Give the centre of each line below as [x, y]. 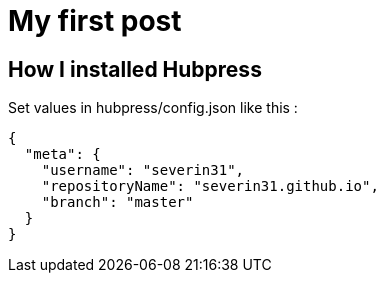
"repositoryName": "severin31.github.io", [210, 186]
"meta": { [62, 154]
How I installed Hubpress [135, 69]
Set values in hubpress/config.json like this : [153, 108]
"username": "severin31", [143, 170]
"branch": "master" [117, 202]
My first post [95, 21]
